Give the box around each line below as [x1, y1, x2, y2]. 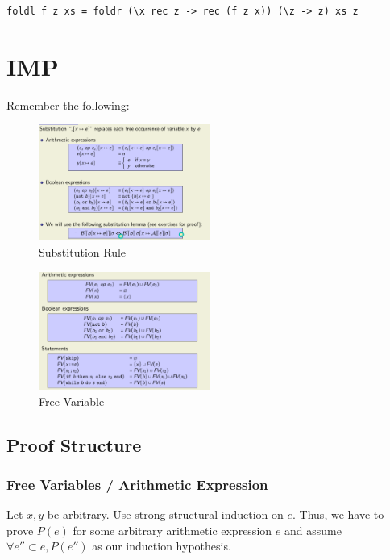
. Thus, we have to [292, 506, 384, 523]
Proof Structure [6, 432, 142, 457]
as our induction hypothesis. [92, 537, 231, 554]
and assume [284, 521, 342, 538]
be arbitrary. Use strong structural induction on [47, 506, 284, 523]
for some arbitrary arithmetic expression [73, 521, 272, 538]
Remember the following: [6, 96, 130, 113]
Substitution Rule [39, 244, 127, 260]
